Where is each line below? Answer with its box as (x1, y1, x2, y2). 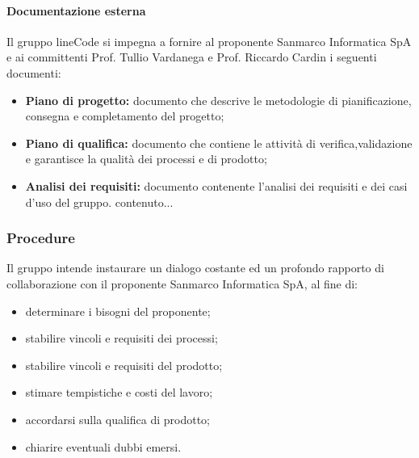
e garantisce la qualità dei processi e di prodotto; (25, 150, 267, 167)
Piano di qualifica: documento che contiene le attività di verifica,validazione (25, 134, 413, 151)
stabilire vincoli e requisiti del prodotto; (25, 356, 223, 373)
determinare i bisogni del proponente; (25, 302, 211, 319)
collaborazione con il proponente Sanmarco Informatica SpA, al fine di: (6, 275, 358, 292)
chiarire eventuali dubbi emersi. (25, 438, 182, 455)
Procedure (6, 228, 75, 248)
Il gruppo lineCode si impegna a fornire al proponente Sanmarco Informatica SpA (6, 32, 412, 49)
